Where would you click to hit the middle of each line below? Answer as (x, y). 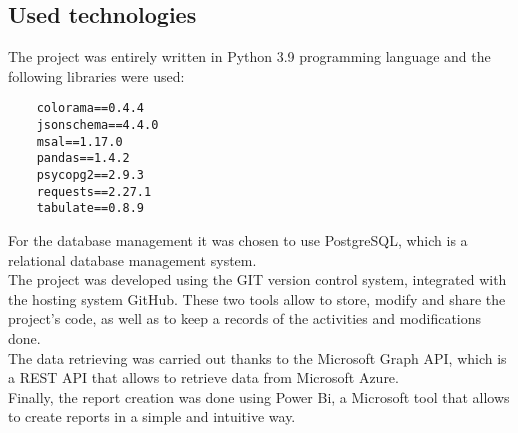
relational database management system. (132, 259)
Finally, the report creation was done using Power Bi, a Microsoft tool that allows (259, 396)
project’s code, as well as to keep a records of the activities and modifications (245, 318)
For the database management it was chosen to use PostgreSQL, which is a (238, 239)
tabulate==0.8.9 (90, 208)
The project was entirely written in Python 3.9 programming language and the (249, 56)
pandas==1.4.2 (83, 158)
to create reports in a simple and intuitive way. (152, 416)
